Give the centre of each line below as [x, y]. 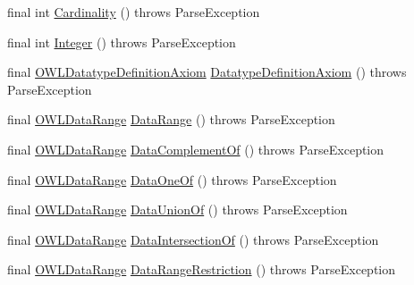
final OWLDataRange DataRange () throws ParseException [171, 119]
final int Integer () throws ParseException [122, 42]
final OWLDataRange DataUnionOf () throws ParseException [177, 210]
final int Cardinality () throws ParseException [134, 12]
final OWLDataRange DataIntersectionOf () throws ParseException [193, 239]
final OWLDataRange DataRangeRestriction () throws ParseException [202, 269]
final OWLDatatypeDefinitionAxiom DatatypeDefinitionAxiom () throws [207, 72]
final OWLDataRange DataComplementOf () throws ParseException [196, 149]
